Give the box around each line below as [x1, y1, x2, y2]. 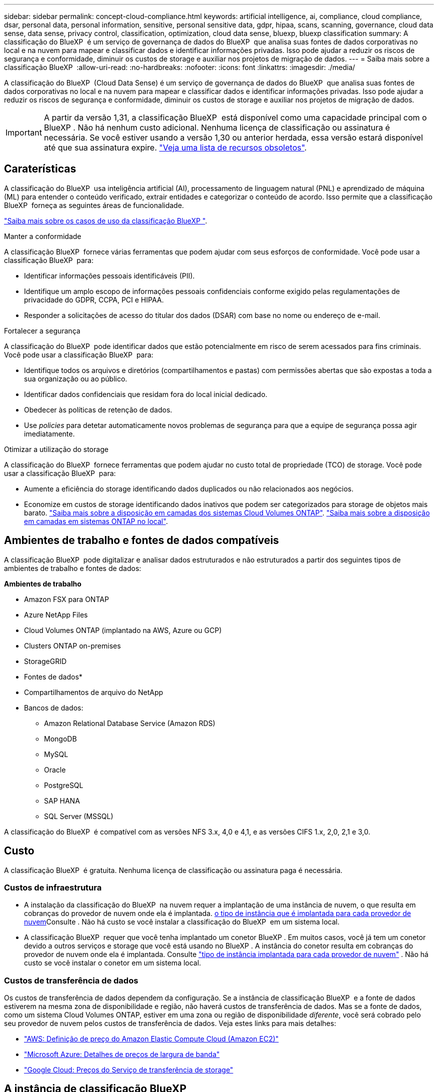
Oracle [44, 765, 66, 774]
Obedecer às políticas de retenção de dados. [24, 405, 172, 414]
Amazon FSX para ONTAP [24, 594, 109, 603]
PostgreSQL [44, 780, 83, 789]
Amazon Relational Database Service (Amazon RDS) [44, 718, 215, 727]
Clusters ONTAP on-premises [24, 641, 121, 650]
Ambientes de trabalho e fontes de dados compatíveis [4, 534, 279, 547]
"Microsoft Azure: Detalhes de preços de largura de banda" [24, 1050, 220, 1059]
